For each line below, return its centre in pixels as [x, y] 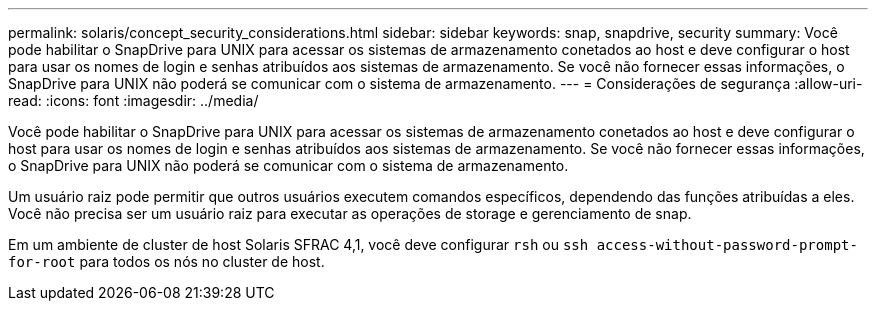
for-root [42, 262]
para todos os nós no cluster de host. [202, 261]
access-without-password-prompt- [727, 245]
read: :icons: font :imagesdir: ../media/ [133, 100]
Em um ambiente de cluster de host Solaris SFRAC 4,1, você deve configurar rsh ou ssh [298, 244]
